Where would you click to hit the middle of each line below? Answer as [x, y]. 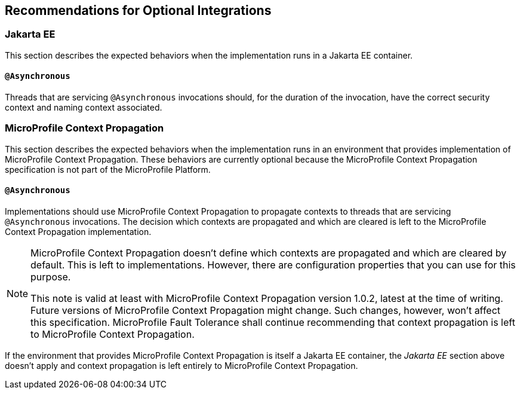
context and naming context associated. [84, 108]
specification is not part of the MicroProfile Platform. [108, 169]
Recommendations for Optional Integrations [138, 10]
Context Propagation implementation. [78, 231]
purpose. [51, 277]
